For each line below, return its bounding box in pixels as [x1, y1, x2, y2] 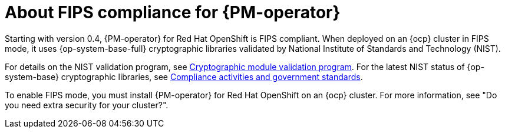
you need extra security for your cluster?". [5, 99, 169, 110]
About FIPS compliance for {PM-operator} [5, 2, 341, 22]
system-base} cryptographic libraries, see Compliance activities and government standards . [5, 71, 363, 82]
